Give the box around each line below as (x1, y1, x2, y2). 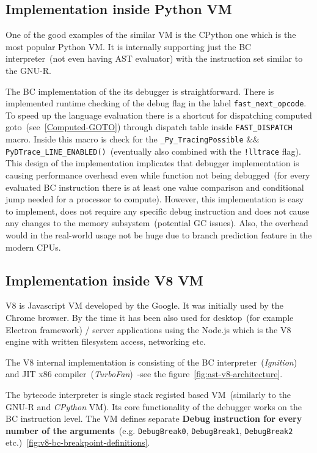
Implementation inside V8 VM (5, 270, 203, 289)
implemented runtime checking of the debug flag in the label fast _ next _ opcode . (5, 97, 307, 109)
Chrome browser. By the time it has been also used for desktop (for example (5, 311, 294, 323)
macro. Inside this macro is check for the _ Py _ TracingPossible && (5, 133, 260, 145)
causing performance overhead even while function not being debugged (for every (5, 168, 310, 181)
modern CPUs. (5, 240, 61, 253)
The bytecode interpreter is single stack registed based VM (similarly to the (5, 388, 291, 400)
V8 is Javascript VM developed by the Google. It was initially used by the (5, 299, 283, 312)
